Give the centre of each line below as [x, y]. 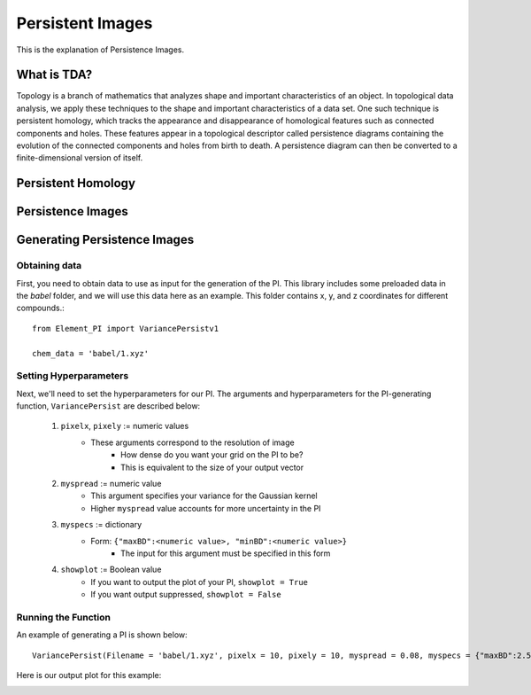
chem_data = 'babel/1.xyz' [91, 353]
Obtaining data [49, 266]
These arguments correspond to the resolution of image [193, 442]
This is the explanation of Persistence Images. [100, 50]
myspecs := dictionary [101, 525]
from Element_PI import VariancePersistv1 [126, 328]
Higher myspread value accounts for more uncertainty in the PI [206, 508]
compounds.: [41, 308]
